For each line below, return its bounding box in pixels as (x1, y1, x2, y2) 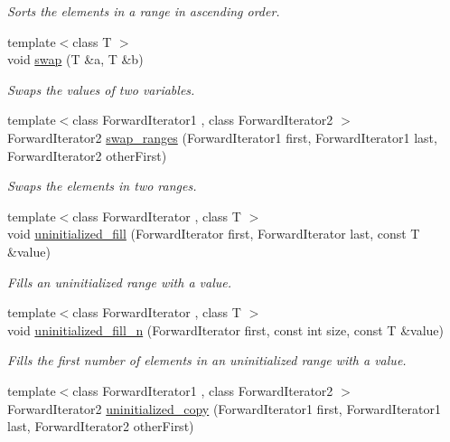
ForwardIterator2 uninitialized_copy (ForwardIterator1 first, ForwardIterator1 (7, 399, 441, 418)
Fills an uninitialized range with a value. (7, 272, 232, 291)
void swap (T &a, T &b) (7, 50, 144, 69)
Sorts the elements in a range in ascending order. (7, 2, 280, 20)
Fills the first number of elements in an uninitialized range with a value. (7, 351, 407, 370)
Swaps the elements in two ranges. (7, 176, 197, 195)
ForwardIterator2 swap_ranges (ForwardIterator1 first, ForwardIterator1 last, (7, 127, 437, 146)
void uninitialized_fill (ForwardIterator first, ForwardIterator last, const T (7, 224, 420, 243)
